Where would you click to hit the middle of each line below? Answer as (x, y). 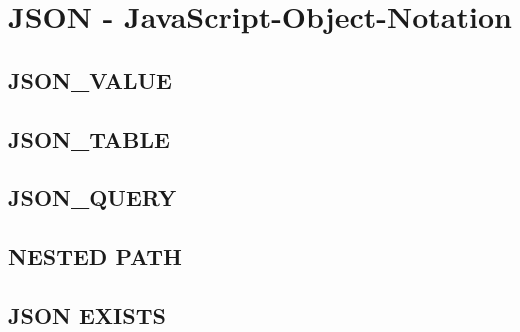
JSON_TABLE (89, 138)
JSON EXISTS (87, 314)
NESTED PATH (95, 256)
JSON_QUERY (92, 197)
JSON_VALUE (90, 79)
